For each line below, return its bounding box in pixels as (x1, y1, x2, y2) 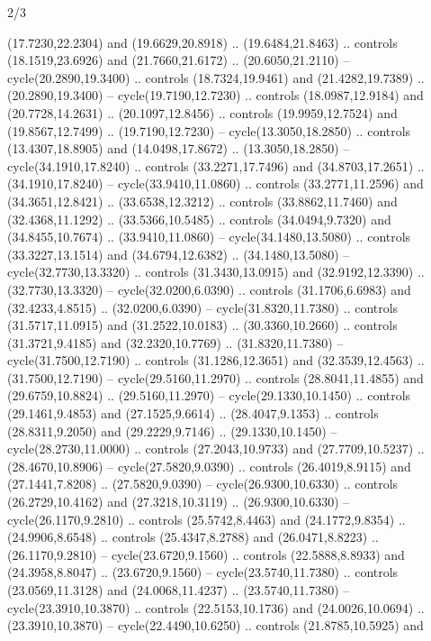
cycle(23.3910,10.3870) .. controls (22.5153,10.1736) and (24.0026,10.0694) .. (7, 598, 425, 617)
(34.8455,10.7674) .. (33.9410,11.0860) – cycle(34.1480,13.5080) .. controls (7, 227, 411, 246)
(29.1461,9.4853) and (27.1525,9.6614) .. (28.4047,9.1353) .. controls (7, 404, 379, 423)
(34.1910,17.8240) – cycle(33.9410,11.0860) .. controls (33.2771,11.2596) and (7, 174, 424, 193)
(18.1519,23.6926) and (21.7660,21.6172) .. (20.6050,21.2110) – (7, 50, 350, 69)
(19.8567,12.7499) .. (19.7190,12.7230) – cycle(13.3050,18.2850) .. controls (7, 121, 411, 140)
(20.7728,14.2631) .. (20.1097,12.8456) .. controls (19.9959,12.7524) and (7, 103, 398, 122)
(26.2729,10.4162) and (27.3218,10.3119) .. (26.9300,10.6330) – (7, 492, 350, 511)
